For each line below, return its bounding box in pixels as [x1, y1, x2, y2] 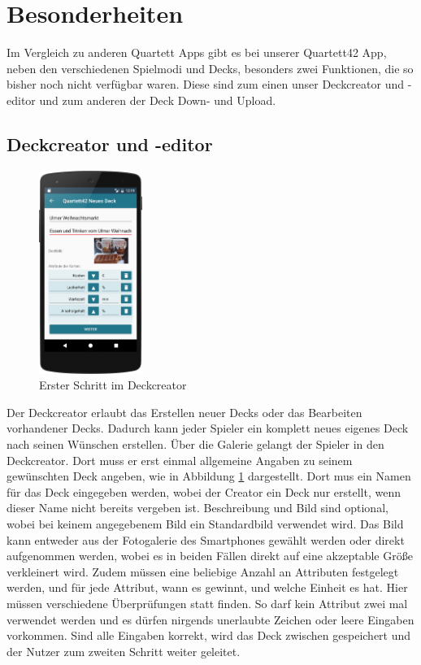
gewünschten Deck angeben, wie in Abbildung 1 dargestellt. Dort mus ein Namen [7, 467, 411, 485]
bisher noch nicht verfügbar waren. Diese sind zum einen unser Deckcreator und [7, 76, 405, 93]
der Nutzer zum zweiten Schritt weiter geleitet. [7, 642, 241, 659]
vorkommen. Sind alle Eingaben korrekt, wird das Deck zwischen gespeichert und [7, 627, 411, 644]
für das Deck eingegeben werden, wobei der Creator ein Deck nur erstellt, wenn [7, 483, 401, 500]
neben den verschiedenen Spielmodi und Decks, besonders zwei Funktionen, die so [7, 59, 414, 76]
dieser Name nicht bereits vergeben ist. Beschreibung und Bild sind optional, [7, 499, 388, 516]
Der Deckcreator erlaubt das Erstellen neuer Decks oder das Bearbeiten [7, 403, 362, 420]
